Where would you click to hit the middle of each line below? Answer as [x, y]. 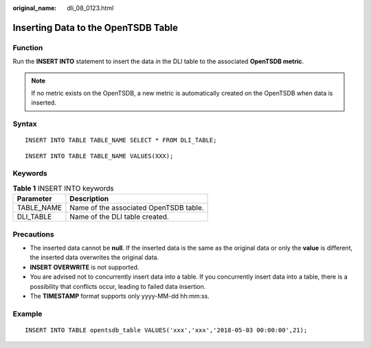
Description [89, 199]
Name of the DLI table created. [120, 217]
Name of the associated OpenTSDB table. [137, 208]
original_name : [35, 8]
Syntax [25, 124]
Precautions [33, 234]
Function [28, 47]
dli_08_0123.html [90, 8]
